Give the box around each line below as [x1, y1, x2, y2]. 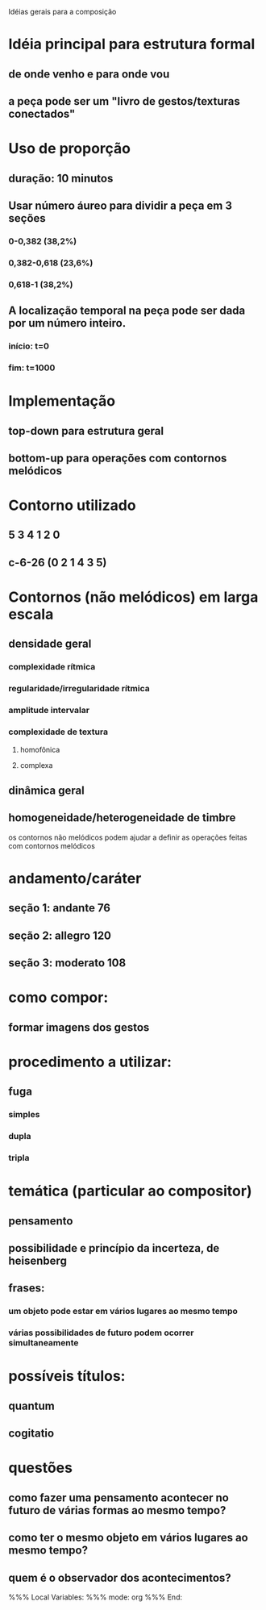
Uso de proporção [8, 140, 131, 158]
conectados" [8, 106, 76, 120]
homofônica [19, 745, 60, 754]
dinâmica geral [8, 783, 85, 797]
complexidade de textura [8, 726, 109, 737]
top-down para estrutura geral [8, 423, 164, 438]
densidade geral [8, 637, 92, 651]
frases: [8, 1282, 45, 1295]
